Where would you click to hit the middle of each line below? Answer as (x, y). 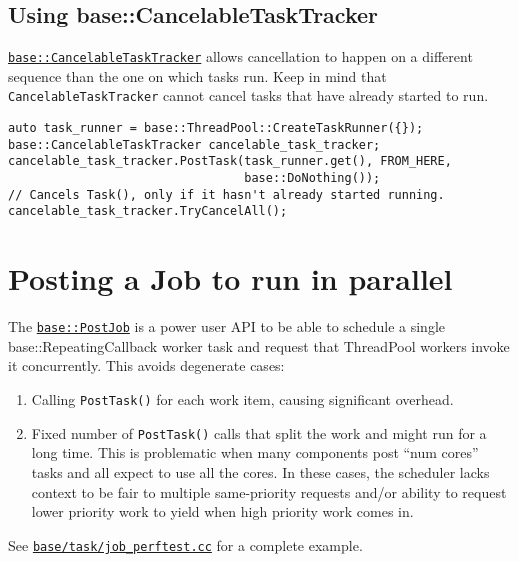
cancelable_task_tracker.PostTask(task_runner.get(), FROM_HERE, (230, 161)
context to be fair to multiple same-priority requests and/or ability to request (269, 491)
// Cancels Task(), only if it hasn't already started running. (226, 194)
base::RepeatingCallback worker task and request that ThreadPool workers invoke (259, 345)
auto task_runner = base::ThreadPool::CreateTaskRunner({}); (216, 128)
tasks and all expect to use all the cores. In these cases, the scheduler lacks (260, 471)
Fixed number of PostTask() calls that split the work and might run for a (259, 432)
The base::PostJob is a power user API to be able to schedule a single (226, 326)
